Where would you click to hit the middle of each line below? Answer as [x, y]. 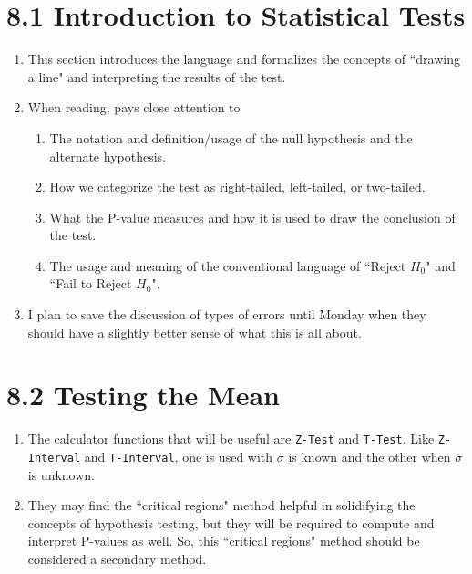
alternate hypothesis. [108, 156]
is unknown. [62, 474]
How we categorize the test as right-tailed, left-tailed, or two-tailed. [237, 187]
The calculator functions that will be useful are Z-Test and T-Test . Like [231, 438]
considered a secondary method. [117, 559]
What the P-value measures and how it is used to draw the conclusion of [252, 217]
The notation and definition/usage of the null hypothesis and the [231, 137]
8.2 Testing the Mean [143, 395]
